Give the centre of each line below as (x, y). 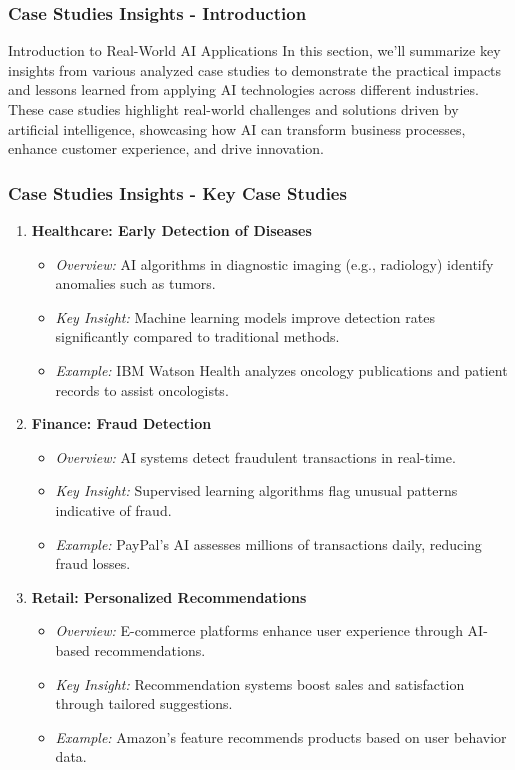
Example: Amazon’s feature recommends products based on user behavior (281, 736)
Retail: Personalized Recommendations (169, 596)
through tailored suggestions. (144, 703)
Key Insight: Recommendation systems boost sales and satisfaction (260, 683)
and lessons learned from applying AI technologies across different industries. (243, 89)
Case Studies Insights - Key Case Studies (177, 192)
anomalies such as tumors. (135, 283)
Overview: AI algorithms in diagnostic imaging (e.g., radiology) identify (274, 263)
